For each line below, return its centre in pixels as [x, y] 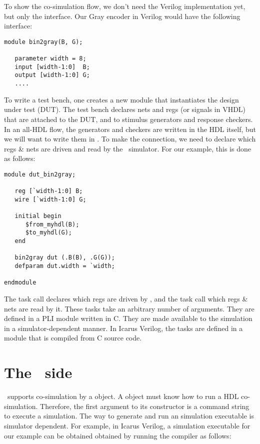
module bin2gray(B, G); [43, 42]
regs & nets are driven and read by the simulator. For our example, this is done [127, 148]
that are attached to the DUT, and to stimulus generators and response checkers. [128, 119]
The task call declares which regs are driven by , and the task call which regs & [126, 299]
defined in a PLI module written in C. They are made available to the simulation [128, 318]
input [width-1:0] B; [52, 67]
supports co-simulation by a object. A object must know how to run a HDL [123, 396]
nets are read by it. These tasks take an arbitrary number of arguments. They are [129, 308]
